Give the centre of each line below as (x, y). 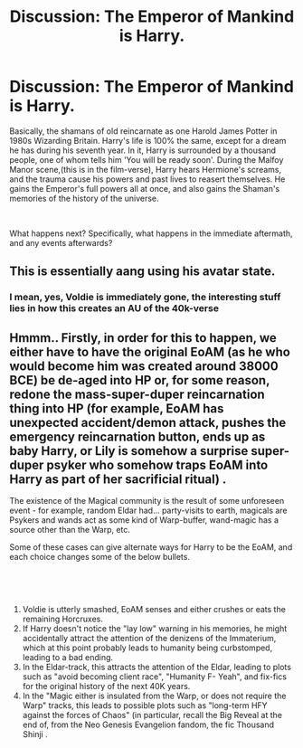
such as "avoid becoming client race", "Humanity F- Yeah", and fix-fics (155, 677)
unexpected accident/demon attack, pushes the (148, 422)
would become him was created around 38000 (144, 366)
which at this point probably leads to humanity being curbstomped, (147, 648)
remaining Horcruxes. (63, 619)
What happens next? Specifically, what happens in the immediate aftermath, (151, 233)
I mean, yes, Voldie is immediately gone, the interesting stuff (145, 298)
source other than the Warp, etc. (70, 530)
